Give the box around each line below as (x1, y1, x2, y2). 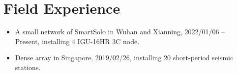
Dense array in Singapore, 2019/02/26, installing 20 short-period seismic (15, 52, 234, 63)
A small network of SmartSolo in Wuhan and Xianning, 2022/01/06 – (15, 26, 225, 37)
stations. (15, 62, 41, 72)
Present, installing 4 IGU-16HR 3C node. (15, 36, 140, 46)
